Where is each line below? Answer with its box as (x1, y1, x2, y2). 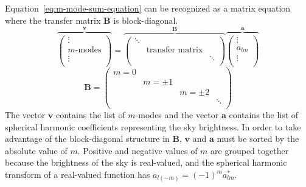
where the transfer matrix (5, 13, 101, 26)
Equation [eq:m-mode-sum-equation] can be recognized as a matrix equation (5, 2, 291, 14)
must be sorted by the (217, 132, 299, 145)
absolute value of (5, 144, 68, 157)
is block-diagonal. (113, 13, 178, 26)
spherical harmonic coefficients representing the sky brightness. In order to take (5, 120, 301, 133)
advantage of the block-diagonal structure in (5, 132, 170, 145)
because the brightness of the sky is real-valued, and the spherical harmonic (5, 156, 287, 169)
